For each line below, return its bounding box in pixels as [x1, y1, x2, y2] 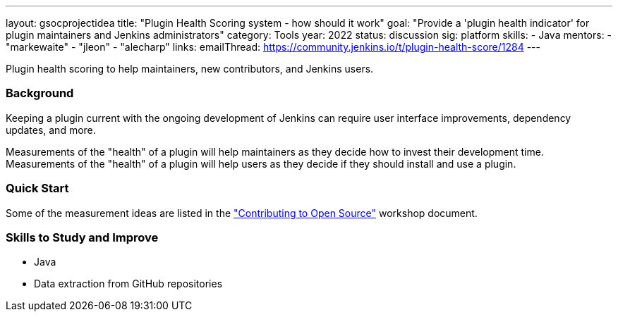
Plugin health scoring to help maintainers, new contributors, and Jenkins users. [6, 63, 374, 75]
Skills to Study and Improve [6, 230, 159, 244]
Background [6, 86, 74, 101]
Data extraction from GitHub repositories [34, 278, 223, 290]
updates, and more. [6, 123, 96, 136]
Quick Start [6, 181, 69, 196]
